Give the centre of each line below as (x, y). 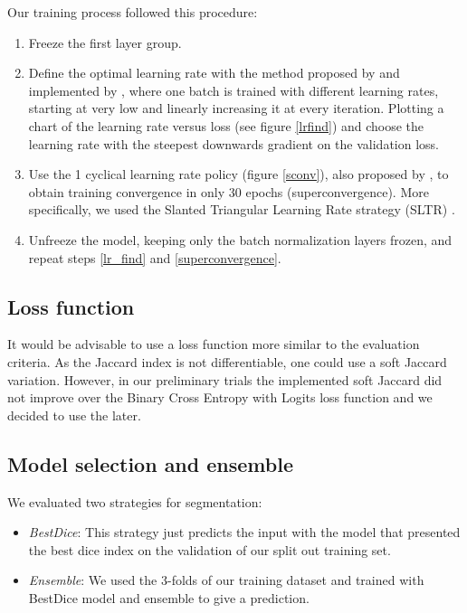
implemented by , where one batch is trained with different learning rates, (233, 90)
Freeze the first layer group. (105, 42)
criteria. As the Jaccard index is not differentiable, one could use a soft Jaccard (227, 361)
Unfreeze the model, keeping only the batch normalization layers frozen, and (240, 239)
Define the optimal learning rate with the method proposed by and (214, 73)
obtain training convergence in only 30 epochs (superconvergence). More (229, 191)
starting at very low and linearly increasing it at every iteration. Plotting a (236, 108)
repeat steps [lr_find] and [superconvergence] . (155, 257)
